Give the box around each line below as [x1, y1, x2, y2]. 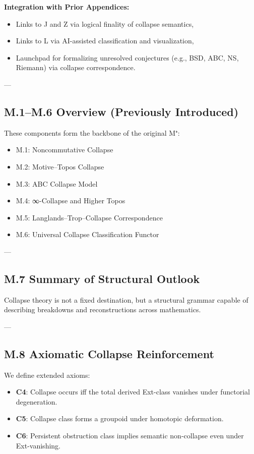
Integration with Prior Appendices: [4, 2, 130, 12]
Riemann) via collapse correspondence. [16, 62, 136, 73]
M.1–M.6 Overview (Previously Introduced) [4, 103, 239, 119]
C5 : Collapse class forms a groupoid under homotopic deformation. [16, 413, 224, 424]
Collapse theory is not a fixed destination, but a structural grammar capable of [4, 294, 248, 305]
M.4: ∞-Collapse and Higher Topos [16, 195, 125, 206]
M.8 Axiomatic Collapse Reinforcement [4, 346, 214, 361]
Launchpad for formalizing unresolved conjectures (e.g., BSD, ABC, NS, [16, 52, 239, 63]
